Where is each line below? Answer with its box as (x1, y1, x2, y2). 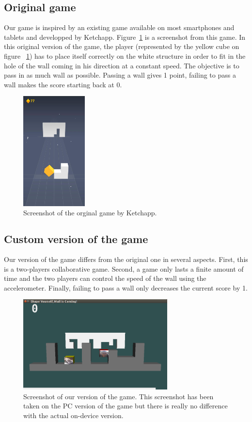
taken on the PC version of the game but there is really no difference (23, 401, 228, 411)
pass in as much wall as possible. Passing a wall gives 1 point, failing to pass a (4, 70, 236, 80)
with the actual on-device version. (23, 410, 124, 420)
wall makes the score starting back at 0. (4, 79, 122, 89)
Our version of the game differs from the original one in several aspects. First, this (4, 254, 248, 264)
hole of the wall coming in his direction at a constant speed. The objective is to (4, 60, 239, 70)
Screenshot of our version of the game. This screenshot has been (23, 391, 214, 401)
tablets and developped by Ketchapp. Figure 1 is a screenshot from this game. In (4, 32, 246, 42)
